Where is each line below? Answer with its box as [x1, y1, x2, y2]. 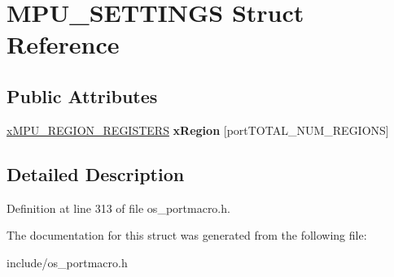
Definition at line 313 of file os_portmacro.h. [7, 199, 230, 216]
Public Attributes [7, 83, 158, 108]
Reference [7, 28, 120, 61]
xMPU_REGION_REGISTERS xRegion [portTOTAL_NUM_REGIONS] [7, 121, 389, 138]
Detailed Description [7, 161, 185, 186]
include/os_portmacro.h [7, 253, 128, 271]
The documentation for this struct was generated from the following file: [7, 227, 367, 244]
